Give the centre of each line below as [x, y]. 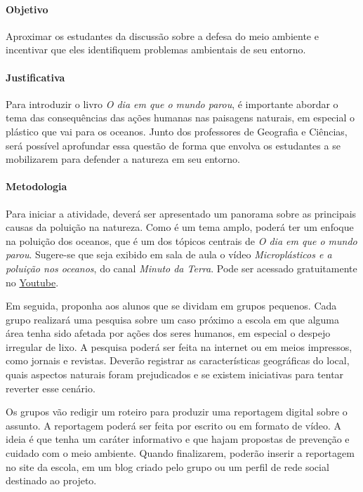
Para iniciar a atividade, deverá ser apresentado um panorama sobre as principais [181, 213]
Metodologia [37, 186]
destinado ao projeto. [51, 480]
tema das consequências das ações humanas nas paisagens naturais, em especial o [180, 118]
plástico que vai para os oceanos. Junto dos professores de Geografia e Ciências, [177, 131]
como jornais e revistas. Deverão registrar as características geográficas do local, [178, 360]
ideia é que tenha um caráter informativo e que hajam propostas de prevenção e [178, 439]
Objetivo [27, 9]
